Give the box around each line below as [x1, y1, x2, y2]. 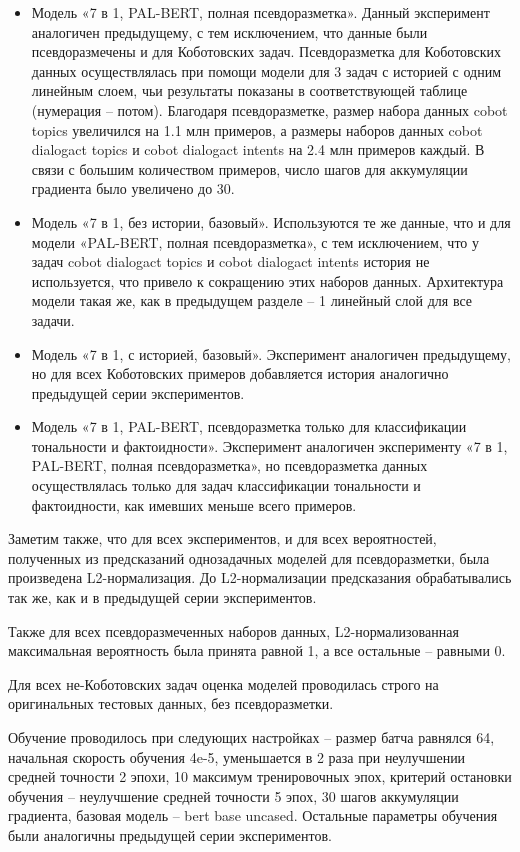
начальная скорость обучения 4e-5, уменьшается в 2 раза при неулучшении [8, 746, 466, 767]
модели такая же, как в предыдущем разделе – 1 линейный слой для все [31, 290, 473, 311]
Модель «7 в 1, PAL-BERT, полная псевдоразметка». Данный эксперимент [31, 2, 490, 22]
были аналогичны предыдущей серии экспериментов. [8, 824, 332, 845]
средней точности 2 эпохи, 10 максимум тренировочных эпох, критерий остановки [8, 766, 512, 787]
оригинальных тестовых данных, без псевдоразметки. [8, 693, 334, 714]
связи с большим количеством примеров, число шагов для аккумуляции [31, 158, 468, 179]
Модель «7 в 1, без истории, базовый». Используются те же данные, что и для [31, 211, 511, 232]
